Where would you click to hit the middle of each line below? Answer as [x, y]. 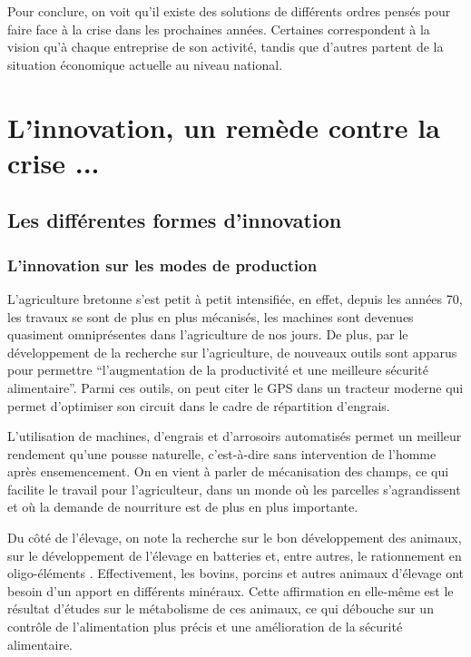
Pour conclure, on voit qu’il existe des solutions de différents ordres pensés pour [229, 11]
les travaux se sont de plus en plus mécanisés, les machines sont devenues [211, 316]
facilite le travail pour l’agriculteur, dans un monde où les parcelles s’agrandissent [234, 489]
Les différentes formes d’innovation [175, 220]
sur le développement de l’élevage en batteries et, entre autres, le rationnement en [235, 555]
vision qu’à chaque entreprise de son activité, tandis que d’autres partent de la [226, 47]
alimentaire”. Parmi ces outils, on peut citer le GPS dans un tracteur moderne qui [235, 387]
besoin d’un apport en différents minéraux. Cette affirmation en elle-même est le [231, 590]
